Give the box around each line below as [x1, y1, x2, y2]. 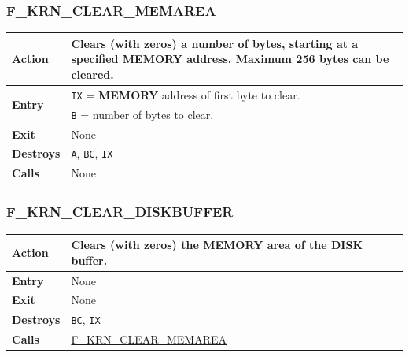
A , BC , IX [71, 145, 113, 162]
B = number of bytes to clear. [71, 106, 214, 122]
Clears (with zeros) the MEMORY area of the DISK [71, 236, 363, 253]
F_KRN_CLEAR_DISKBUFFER [6, 202, 234, 221]
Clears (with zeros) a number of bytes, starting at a [71, 35, 359, 51]
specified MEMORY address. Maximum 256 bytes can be [71, 50, 389, 67]
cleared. [71, 65, 114, 82]
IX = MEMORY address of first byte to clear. [71, 86, 300, 102]
